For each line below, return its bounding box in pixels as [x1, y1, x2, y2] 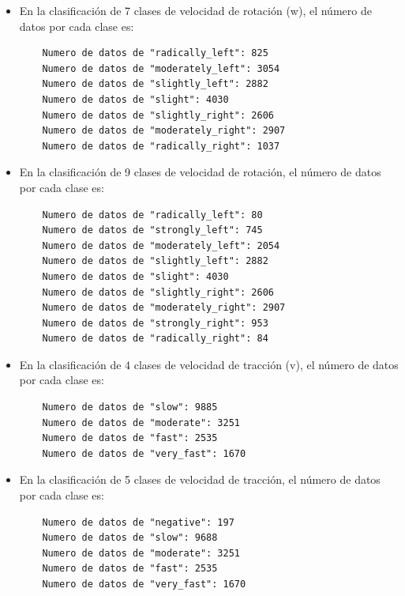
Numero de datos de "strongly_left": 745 [42, 224, 263, 236]
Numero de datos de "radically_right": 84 [42, 333, 268, 345]
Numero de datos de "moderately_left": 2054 [42, 240, 280, 251]
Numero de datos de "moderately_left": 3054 [42, 62, 280, 74]
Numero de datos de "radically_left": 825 [42, 47, 268, 59]
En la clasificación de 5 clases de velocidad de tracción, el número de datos [19, 471, 381, 488]
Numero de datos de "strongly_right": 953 [42, 317, 268, 329]
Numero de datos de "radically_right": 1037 [42, 140, 280, 152]
